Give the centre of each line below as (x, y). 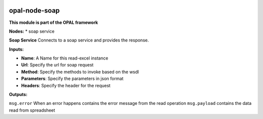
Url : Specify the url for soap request (57, 65)
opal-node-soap (34, 10)
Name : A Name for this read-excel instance (65, 58)
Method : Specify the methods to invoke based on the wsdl (80, 72)
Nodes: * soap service (32, 31)
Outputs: (18, 95)
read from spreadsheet (32, 110)
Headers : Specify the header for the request (66, 85)
